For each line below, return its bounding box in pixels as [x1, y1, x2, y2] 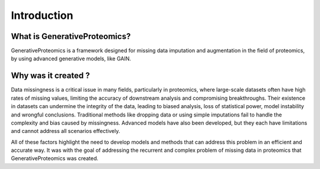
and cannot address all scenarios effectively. [11, 128, 120, 135]
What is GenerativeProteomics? [11, 31, 131, 41]
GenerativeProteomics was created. [11, 155, 99, 162]
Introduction [11, 9, 73, 22]
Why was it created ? [11, 71, 90, 81]
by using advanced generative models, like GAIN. [11, 55, 132, 62]
